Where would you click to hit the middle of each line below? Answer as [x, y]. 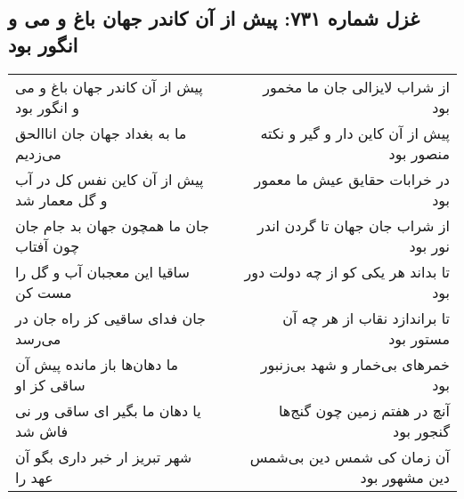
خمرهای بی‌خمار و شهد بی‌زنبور [355, 364]
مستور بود [419, 338]
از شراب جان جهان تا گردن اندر [354, 225]
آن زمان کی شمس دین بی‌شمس [350, 456]
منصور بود [419, 153]
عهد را [34, 477]
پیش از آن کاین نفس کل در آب [110, 179]
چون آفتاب [48, 245]
